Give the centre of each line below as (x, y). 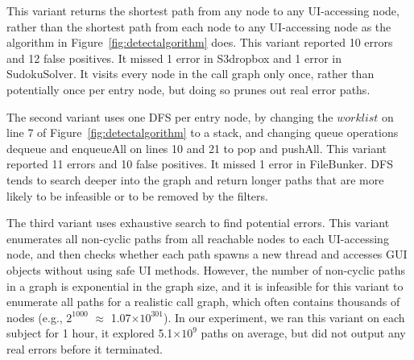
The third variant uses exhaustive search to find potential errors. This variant (198, 223)
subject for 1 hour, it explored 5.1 (90, 333)
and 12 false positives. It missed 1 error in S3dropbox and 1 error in (174, 58)
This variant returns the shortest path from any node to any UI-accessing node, (203, 10)
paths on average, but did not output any (303, 333)
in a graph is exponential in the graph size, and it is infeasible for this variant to (205, 286)
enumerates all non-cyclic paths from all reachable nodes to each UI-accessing (198, 238)
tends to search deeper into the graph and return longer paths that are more (195, 179)
